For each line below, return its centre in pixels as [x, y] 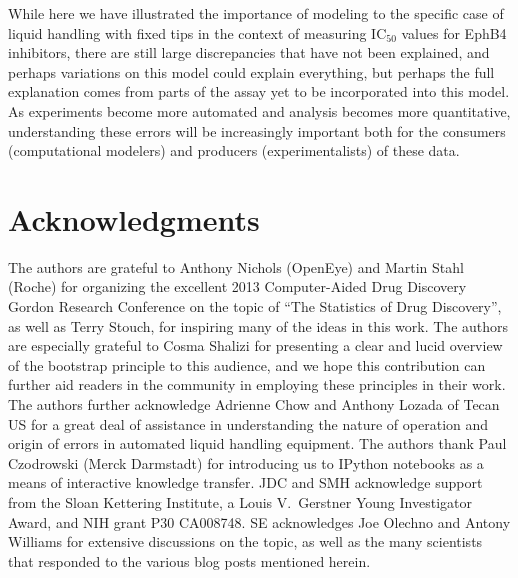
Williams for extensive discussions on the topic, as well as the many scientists [245, 541]
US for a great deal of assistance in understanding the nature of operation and [248, 423]
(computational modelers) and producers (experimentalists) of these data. [234, 150]
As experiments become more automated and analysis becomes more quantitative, [259, 110]
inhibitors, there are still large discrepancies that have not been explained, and [249, 52]
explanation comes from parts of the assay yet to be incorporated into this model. [259, 91]
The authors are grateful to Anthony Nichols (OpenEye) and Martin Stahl [236, 266]
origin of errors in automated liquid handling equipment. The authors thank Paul [257, 443]
